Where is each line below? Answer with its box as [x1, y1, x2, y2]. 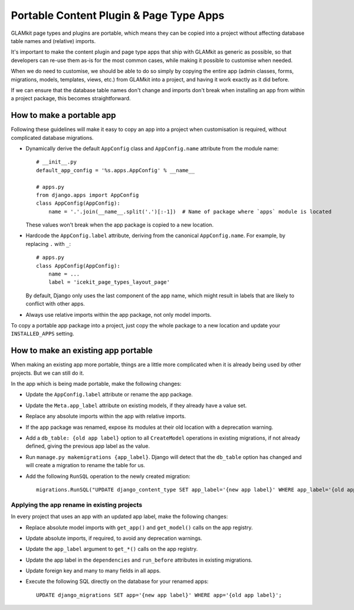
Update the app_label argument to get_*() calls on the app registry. [25, 546, 198, 553]
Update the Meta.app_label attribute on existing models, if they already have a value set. [25, 402, 247, 409]
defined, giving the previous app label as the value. [25, 442, 150, 450]
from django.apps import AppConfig [36, 192, 139, 198]
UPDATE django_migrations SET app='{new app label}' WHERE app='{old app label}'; [36, 592, 282, 598]
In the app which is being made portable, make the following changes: [11, 381, 182, 388]
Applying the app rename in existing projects [11, 500, 143, 509]
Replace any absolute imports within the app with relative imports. [25, 413, 186, 420]
